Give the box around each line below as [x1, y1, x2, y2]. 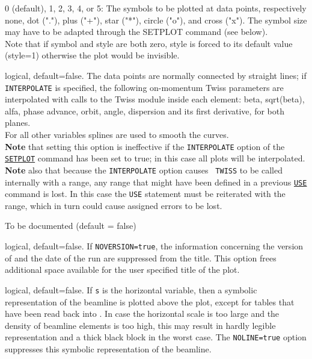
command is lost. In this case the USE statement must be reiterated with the [5, 187, 286, 200]
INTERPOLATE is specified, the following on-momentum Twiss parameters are [5, 81, 284, 93]
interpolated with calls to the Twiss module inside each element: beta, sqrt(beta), [5, 93, 305, 105]
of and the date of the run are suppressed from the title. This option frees [5, 251, 277, 264]
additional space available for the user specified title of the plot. [5, 263, 240, 276]
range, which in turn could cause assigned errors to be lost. [5, 199, 222, 211]
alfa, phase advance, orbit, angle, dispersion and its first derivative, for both [5, 104, 284, 117]
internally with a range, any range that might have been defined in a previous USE [5, 175, 307, 188]
